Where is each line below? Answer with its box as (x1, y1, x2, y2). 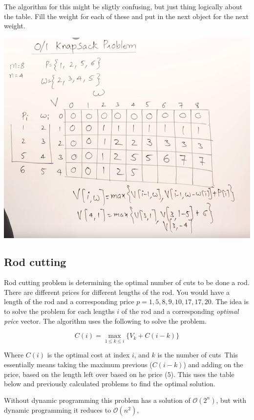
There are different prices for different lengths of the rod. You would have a (4, 287, 230, 297)
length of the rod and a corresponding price (4, 296, 134, 307)
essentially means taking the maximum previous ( (4, 359, 152, 369)
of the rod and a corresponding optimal (121, 306, 239, 316)
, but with (216, 395, 246, 405)
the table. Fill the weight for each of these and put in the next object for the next (4, 11, 249, 21)
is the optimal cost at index (47, 350, 130, 360)
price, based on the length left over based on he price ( (4, 369, 168, 379)
